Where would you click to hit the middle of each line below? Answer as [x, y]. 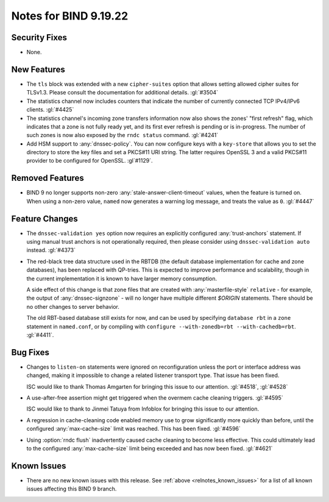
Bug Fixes [30, 352]
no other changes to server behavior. [73, 306]
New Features [38, 69]
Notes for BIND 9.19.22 [70, 16]
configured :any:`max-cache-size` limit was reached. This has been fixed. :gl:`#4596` [133, 429]
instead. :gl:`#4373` [51, 250]
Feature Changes [45, 218]
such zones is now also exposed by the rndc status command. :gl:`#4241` [122, 135]
